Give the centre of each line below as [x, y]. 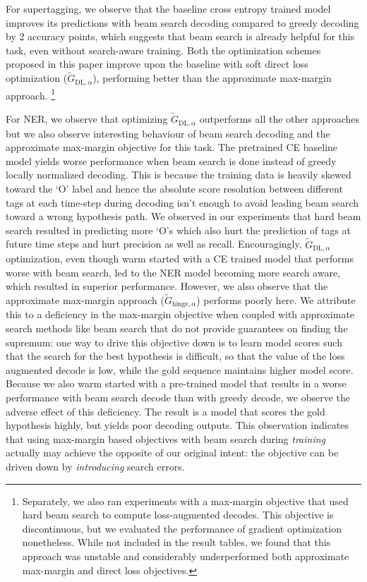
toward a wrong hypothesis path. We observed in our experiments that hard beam [183, 216]
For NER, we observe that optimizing [87, 119]
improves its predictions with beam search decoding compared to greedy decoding [182, 22]
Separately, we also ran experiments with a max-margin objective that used [185, 501]
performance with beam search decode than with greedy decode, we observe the [178, 397]
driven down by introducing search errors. [95, 466]
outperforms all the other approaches [279, 119]
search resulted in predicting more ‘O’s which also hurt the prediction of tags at [179, 230]
